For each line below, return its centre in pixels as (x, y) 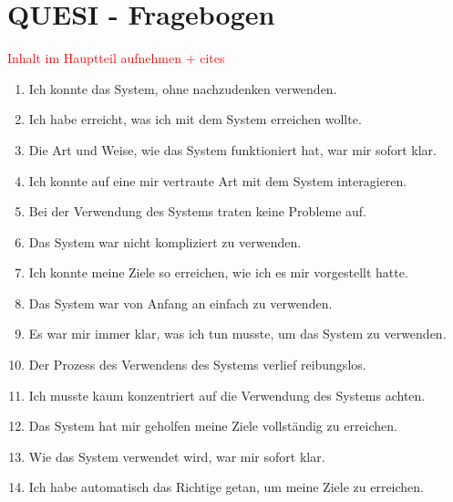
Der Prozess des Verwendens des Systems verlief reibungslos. (197, 365)
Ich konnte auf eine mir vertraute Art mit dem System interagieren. (218, 180)
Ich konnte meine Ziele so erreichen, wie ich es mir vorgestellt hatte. (218, 272)
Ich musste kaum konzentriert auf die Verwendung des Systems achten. (227, 395)
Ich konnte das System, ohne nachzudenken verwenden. (183, 88)
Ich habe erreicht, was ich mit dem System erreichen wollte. (195, 119)
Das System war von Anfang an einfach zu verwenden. (180, 303)
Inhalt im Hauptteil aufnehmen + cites (116, 58)
